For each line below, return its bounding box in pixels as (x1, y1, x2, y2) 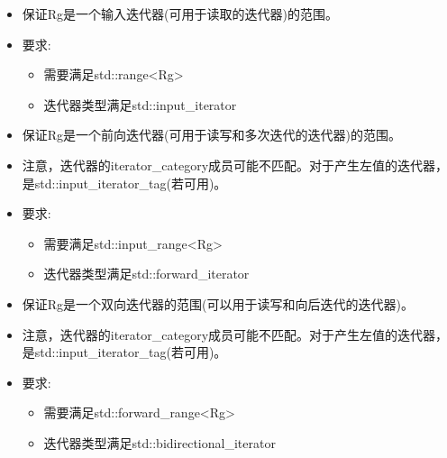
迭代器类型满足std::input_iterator (43, 95, 237, 114)
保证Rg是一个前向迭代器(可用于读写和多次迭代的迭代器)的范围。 (22, 125, 401, 144)
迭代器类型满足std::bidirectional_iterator (43, 433, 276, 452)
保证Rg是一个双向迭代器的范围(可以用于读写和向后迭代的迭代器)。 (22, 294, 414, 313)
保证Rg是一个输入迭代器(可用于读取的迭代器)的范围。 (22, 5, 338, 23)
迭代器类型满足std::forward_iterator (43, 264, 250, 283)
